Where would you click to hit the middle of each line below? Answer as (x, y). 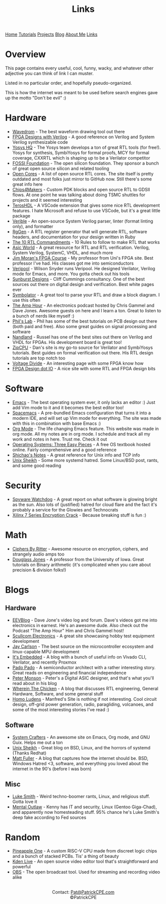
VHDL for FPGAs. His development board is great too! (67, 342)
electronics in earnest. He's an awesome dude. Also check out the (80, 625)
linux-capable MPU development (46, 651)
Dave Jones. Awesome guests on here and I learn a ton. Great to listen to (87, 311)
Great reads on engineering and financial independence (69, 673)
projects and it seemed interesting (47, 200)
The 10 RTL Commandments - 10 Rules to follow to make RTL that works (86, 242)
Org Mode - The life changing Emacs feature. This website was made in (85, 429)
